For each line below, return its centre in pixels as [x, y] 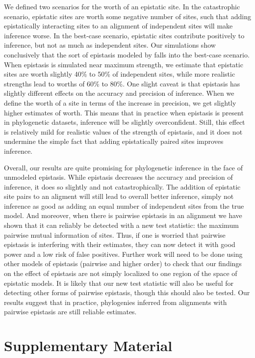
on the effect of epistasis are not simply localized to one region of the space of [121, 273]
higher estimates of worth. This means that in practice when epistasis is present [124, 112]
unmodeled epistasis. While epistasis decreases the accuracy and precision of [118, 177]
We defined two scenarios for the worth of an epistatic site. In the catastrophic [122, 6]
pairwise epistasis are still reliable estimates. [70, 312]
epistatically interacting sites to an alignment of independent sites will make [118, 26]
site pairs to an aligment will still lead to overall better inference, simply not [119, 196]
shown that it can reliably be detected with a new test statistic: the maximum [122, 225]
